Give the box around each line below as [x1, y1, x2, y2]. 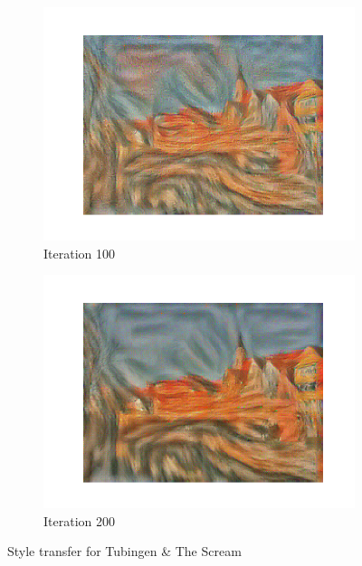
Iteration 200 [43, 511, 115, 530]
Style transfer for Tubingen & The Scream [7, 542, 242, 561]
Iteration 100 [43, 243, 115, 262]
